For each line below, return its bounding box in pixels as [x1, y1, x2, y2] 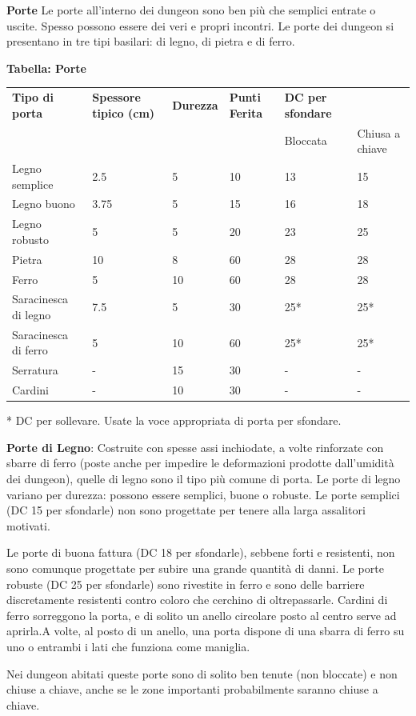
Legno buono [12, 195, 75, 212]
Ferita [229, 104, 263, 121]
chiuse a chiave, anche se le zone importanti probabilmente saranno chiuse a [6, 681, 378, 698]
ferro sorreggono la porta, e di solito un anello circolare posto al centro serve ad [6, 606, 397, 623]
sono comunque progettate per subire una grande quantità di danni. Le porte [6, 559, 384, 576]
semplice [12, 175, 54, 192]
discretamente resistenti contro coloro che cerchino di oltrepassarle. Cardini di [6, 591, 388, 608]
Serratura [12, 362, 58, 378]
